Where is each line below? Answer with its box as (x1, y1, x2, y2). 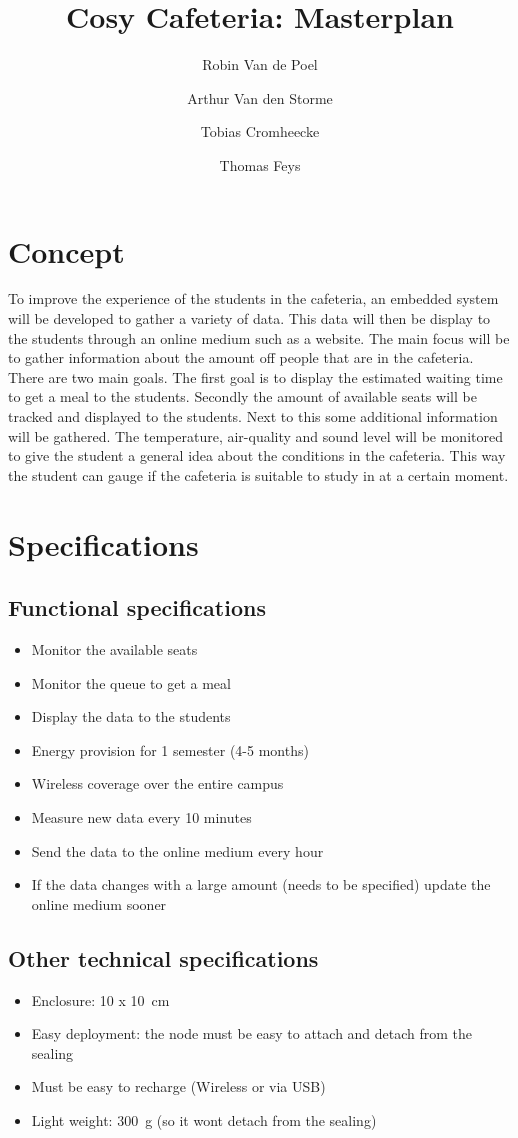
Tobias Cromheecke (200, 121, 320, 142)
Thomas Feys (219, 154, 301, 175)
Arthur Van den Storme (187, 87, 333, 108)
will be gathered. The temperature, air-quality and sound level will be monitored (8, 425, 503, 446)
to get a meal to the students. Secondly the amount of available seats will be (8, 386, 477, 407)
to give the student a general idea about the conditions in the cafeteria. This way (8, 445, 506, 466)
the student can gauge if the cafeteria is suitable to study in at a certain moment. (8, 464, 509, 485)
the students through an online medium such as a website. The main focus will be (8, 327, 510, 348)
